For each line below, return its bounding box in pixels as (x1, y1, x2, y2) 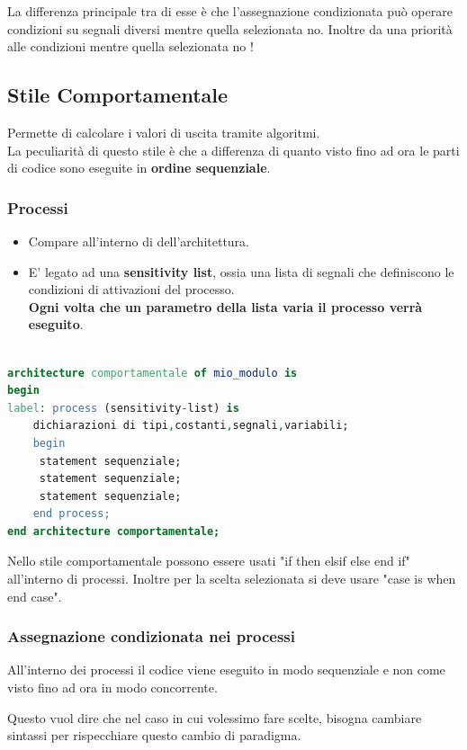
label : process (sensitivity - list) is (7, 401, 239, 415)
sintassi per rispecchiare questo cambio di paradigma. (7, 726, 301, 745)
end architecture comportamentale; (7, 524, 220, 538)
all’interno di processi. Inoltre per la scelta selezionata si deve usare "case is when (7, 569, 456, 588)
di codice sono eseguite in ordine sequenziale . (7, 158, 271, 177)
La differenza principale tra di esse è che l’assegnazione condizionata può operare (7, 2, 453, 20)
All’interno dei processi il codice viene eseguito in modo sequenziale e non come (7, 660, 445, 679)
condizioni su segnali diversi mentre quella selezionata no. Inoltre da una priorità (7, 19, 453, 38)
